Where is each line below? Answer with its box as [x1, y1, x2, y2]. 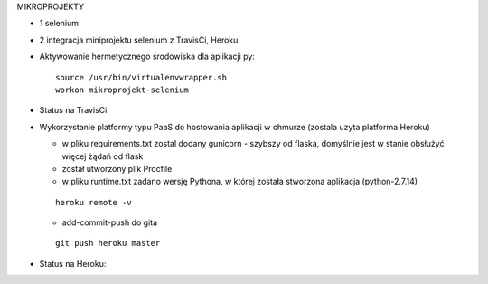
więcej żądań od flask [61, 150, 144, 162]
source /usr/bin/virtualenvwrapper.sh [55, 72, 228, 82]
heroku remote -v [55, 197, 132, 207]
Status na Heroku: [39, 258, 107, 269]
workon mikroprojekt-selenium [55, 84, 190, 95]
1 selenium [39, 18, 79, 29]
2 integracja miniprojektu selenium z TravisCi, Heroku [39, 34, 239, 45]
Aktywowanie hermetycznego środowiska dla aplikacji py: [39, 51, 255, 62]
